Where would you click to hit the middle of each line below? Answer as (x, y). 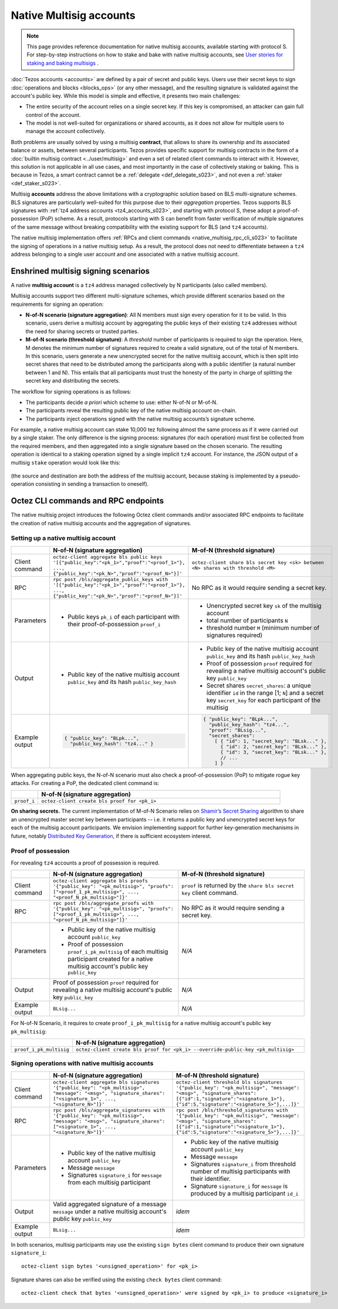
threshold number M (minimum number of (263, 627)
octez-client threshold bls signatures (229, 1082)
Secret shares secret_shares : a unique (258, 685)
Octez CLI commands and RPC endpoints (87, 501)
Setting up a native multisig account (63, 538)
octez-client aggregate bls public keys (108, 557)
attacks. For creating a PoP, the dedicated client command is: (85, 783)
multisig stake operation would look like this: (65, 462)
